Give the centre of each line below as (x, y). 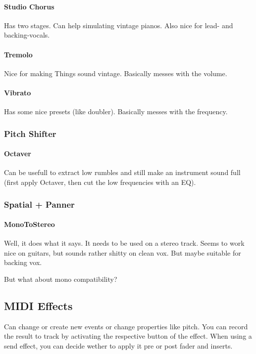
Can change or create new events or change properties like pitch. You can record (126, 326)
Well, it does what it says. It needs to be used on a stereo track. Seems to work (124, 243)
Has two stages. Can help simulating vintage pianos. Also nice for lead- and (119, 25)
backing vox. (23, 262)
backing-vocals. (27, 35)
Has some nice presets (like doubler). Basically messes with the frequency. (116, 111)
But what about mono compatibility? (61, 279)
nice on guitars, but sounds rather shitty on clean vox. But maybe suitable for (123, 252)
